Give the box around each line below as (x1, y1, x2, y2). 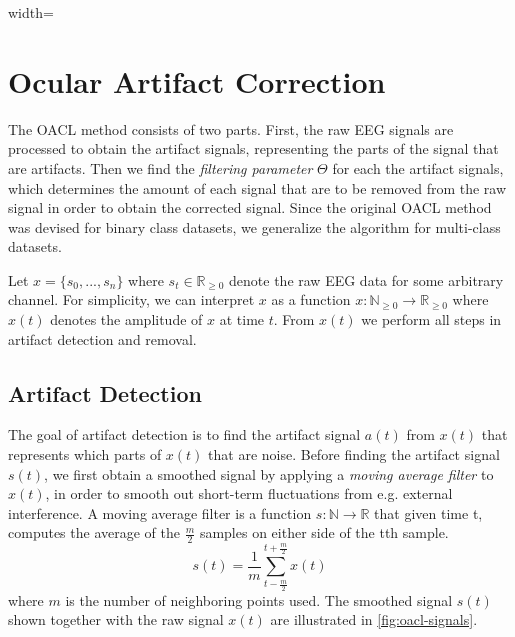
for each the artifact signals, (332, 157, 504, 178)
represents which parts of (8, 444, 162, 465)
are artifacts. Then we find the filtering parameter (8, 157, 313, 178)
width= (8, 2, 54, 22)
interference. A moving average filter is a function (8, 502, 312, 523)
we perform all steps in (361, 309, 502, 330)
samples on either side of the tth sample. (199, 522, 449, 543)
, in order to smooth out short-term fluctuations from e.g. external (45, 483, 453, 504)
